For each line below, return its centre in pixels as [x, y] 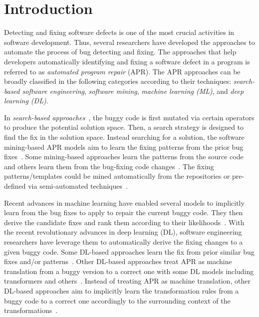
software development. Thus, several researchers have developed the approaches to [129, 42]
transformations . [31, 310]
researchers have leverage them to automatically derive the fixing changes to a [124, 242]
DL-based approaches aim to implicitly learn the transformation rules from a [122, 290]
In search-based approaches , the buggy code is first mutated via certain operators [129, 117]
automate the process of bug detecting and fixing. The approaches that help [120, 52]
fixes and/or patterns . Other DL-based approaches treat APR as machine [118, 261]
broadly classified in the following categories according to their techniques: [118, 81]
